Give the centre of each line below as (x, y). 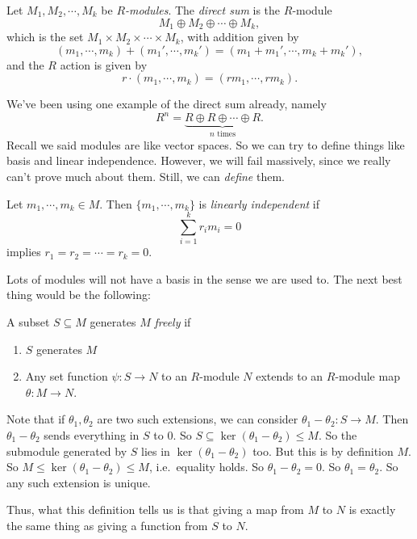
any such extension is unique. (79, 482)
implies (24, 252)
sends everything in (92, 435)
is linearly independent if (259, 203)
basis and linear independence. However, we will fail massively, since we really (199, 160)
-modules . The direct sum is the (203, 10)
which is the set (45, 37)
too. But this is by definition (323, 451)
